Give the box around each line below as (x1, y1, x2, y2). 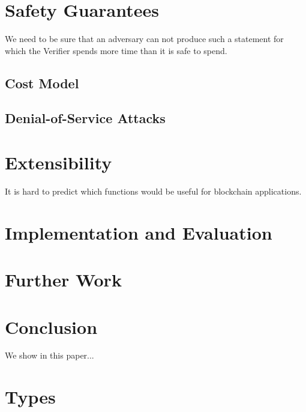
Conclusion (5, 314, 98, 339)
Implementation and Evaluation (5, 220, 272, 244)
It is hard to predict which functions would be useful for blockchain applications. (5, 185, 302, 197)
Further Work (5, 267, 122, 292)
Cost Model (5, 73, 79, 92)
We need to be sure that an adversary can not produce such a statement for (5, 32, 284, 45)
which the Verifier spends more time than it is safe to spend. (5, 44, 227, 56)
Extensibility (5, 150, 112, 175)
